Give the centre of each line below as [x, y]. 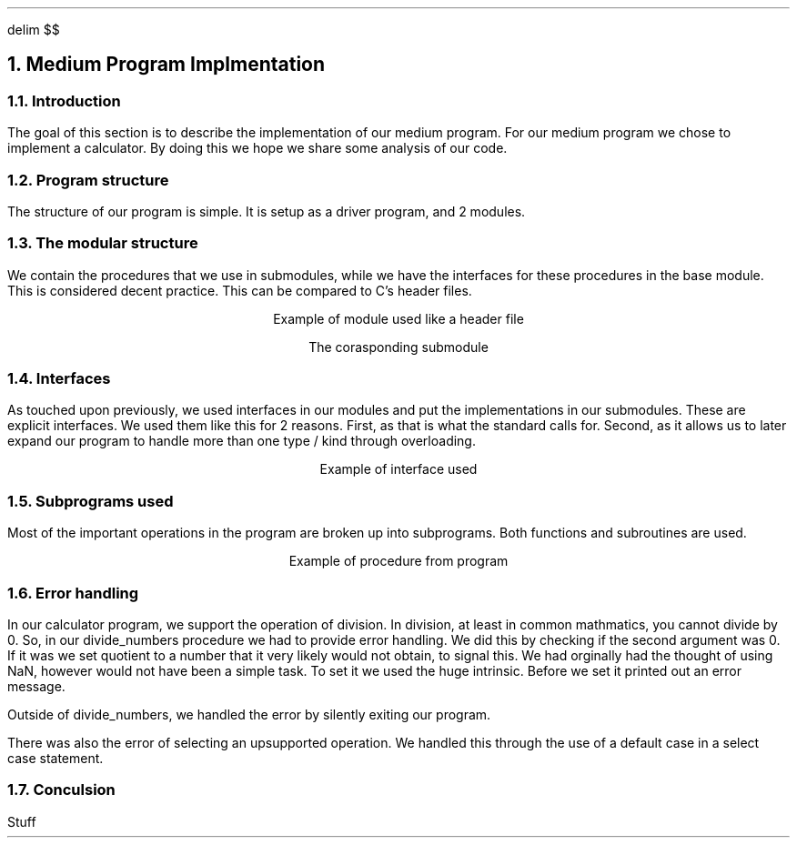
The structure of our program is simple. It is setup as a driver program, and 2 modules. [267, 211]
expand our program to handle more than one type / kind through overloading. [242, 441]
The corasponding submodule [398, 347]
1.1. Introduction [64, 101]
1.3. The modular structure [103, 243]
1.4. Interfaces [59, 379]
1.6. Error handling [73, 593]
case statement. [55, 758]
